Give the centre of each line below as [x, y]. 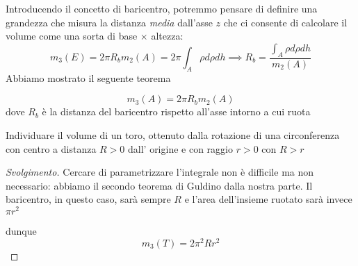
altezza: [167, 36]
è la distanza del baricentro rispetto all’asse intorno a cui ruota [176, 111]
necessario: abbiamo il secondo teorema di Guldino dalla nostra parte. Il [159, 185]
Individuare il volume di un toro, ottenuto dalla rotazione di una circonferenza [173, 135]
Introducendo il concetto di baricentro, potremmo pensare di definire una [162, 8]
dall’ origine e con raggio [180, 148]
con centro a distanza [51, 148]
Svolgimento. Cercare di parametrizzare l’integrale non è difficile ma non [160, 172]
